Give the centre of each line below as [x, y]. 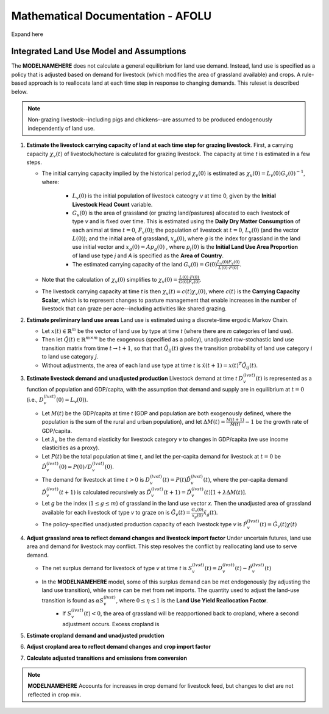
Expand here [27, 34]
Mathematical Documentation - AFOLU [111, 16]
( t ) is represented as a [284, 378]
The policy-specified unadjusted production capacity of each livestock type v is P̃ [145, 524]
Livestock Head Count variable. [112, 204]
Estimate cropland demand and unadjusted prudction [95, 635]
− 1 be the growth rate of [277, 421]
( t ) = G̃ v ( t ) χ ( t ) [278, 525]
